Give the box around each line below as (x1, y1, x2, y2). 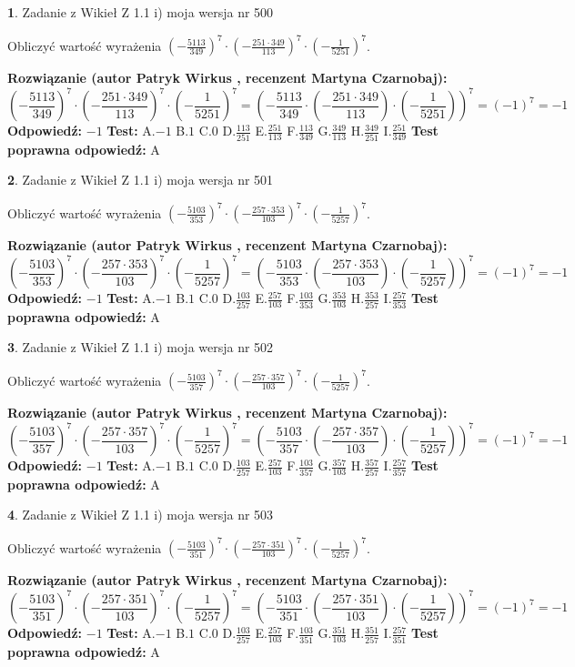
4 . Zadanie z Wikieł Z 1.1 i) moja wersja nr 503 (7, 505, 274, 524)
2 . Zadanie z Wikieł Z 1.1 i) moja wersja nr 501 (7, 170, 274, 189)
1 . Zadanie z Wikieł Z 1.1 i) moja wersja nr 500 (7, 3, 274, 21)
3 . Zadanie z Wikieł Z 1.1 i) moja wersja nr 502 (7, 338, 274, 357)
